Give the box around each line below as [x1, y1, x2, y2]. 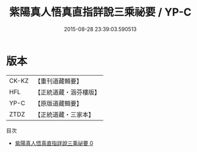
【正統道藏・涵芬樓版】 [34, 88, 100, 96]
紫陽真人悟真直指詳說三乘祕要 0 [14, 139, 94, 147]
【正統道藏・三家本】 [34, 110, 94, 119]
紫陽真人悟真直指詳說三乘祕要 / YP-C [9, 5, 192, 19]
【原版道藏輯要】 [34, 99, 82, 107]
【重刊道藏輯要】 [34, 77, 82, 85]
